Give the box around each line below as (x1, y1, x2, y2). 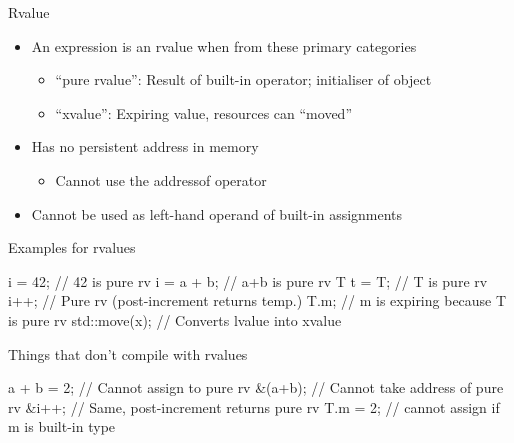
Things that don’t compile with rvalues (8, 343, 248, 364)
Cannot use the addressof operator (55, 169, 267, 190)
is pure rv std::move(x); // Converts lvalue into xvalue (8, 309, 342, 330)
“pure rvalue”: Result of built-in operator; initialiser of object (55, 69, 432, 90)
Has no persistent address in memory (31, 136, 259, 157)
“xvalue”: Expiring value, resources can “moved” (55, 102, 352, 123)
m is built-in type (8, 416, 116, 437)
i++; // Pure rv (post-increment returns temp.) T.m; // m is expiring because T (8, 290, 507, 311)
